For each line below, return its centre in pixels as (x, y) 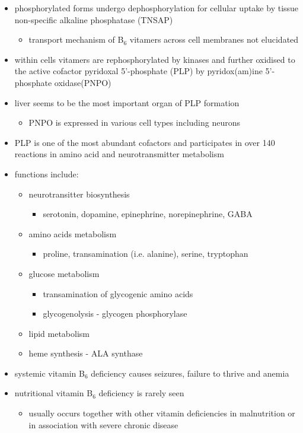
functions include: (47, 173)
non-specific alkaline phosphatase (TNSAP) (94, 19)
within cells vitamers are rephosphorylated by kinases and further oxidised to (155, 59)
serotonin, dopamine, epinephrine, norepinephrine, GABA (148, 214)
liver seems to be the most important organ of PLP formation (127, 102)
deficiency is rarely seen (141, 393)
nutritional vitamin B (54, 393)
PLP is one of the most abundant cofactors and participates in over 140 (145, 142)
